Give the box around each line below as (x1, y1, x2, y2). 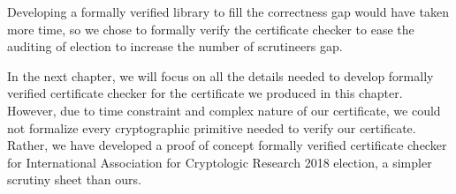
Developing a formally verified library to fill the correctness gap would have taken (7, 3, 449, 20)
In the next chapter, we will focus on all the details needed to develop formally (7, 66, 434, 85)
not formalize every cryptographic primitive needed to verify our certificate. (7, 118, 416, 137)
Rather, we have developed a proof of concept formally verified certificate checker (7, 136, 447, 154)
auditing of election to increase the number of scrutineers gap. (7, 37, 343, 56)
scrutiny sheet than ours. (7, 170, 141, 189)
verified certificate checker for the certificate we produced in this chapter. (7, 84, 403, 102)
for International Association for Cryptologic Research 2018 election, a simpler (7, 153, 432, 171)
